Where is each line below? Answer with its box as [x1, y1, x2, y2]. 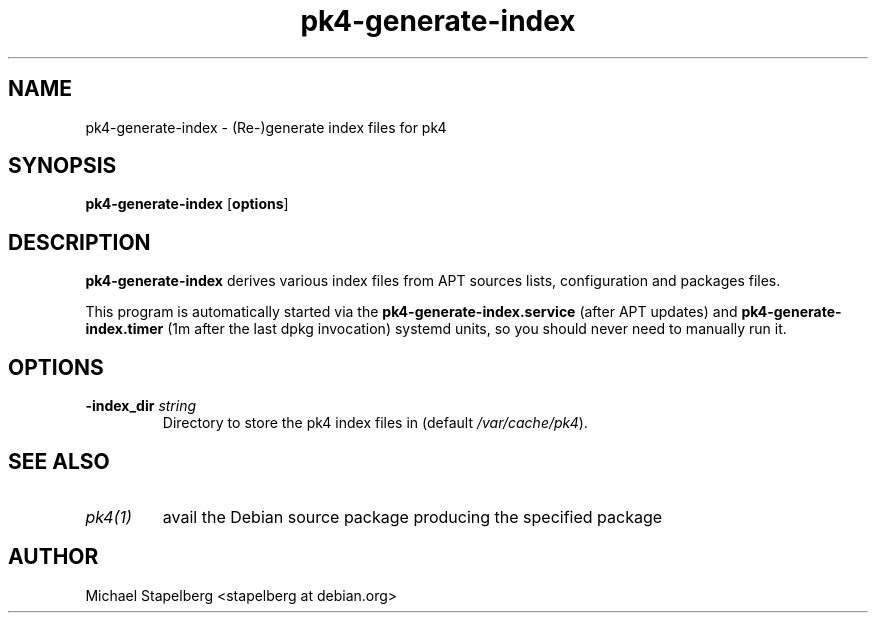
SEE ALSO [8, 448, 110, 474]
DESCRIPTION [8, 229, 151, 255]
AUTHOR [8, 544, 99, 570]
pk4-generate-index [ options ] [85, 195, 289, 213]
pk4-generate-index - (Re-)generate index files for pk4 [85, 118, 447, 136]
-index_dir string [85, 397, 197, 415]
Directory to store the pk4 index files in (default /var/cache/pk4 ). [162, 414, 588, 432]
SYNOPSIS [8, 153, 117, 179]
